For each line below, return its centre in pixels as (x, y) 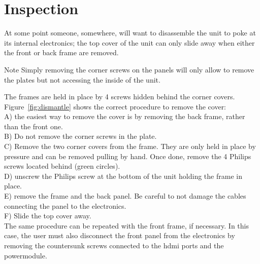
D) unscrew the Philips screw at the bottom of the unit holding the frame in (123, 176)
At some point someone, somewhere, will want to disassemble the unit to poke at (130, 33)
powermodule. (26, 255)
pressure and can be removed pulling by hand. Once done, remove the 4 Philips (128, 156)
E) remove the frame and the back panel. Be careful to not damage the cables (125, 196)
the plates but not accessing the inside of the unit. (82, 79)
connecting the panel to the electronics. (65, 205)
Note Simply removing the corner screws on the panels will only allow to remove (129, 69)
